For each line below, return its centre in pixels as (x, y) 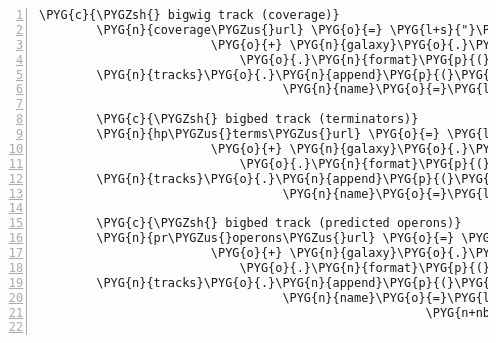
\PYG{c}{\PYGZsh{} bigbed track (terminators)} (257, 119)
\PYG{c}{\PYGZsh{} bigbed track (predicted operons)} (279, 223)
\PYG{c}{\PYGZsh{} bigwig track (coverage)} (189, 15)
